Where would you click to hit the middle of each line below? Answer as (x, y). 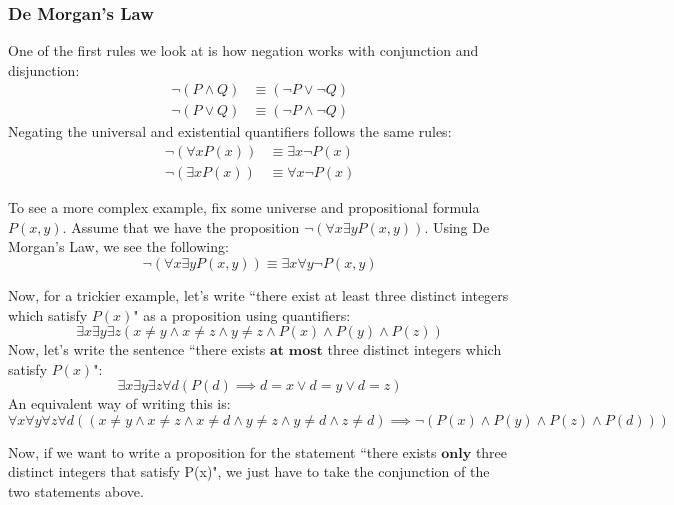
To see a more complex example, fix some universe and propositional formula (244, 207)
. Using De (457, 226)
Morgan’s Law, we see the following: (118, 246)
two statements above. (76, 491)
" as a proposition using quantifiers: (242, 314)
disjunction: (44, 69)
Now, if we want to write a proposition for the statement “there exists (222, 451)
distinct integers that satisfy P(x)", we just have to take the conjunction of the (249, 471)
